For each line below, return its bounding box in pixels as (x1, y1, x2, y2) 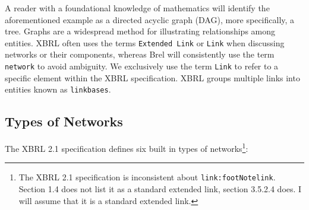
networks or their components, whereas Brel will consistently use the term (5, 48, 275, 61)
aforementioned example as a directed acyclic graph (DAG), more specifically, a (5, 13, 295, 26)
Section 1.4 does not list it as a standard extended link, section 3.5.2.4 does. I (18, 183, 302, 195)
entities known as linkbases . (5, 83, 111, 96)
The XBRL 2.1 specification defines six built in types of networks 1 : (5, 141, 248, 154)
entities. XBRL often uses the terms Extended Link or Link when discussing (5, 36, 285, 49)
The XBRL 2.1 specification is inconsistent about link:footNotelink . (18, 171, 276, 183)
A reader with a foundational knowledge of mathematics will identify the (5, 2, 270, 14)
